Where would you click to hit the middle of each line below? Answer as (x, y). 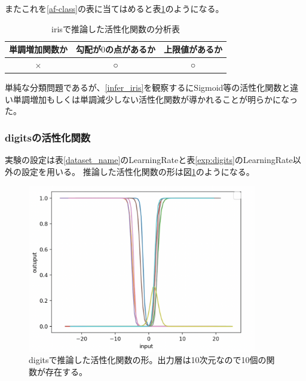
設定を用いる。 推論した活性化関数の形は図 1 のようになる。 (138, 171)
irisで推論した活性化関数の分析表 (116, 28)
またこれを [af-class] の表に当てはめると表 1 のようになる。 (114, 8)
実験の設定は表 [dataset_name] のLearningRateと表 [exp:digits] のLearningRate (149, 160)
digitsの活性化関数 (48, 137)
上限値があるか (193, 49)
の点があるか (130, 49)
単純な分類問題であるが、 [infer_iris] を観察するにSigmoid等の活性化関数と (148, 87)
